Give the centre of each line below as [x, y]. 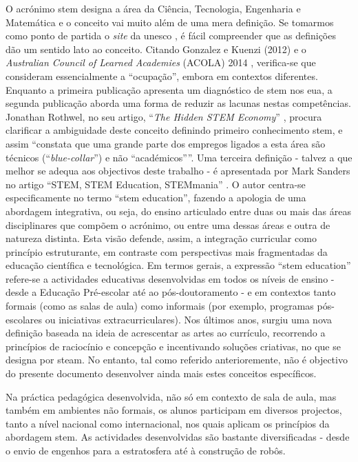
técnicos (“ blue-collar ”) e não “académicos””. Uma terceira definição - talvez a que [179, 157]
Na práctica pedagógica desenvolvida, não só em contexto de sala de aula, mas [171, 396]
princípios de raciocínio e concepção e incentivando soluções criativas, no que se [173, 346]
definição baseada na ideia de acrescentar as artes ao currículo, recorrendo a [166, 333]
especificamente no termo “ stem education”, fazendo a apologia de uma [156, 198]
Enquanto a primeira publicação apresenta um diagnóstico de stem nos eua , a [169, 89]
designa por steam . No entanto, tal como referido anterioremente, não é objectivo [177, 360]
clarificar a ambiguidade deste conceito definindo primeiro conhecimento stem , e [174, 130]
